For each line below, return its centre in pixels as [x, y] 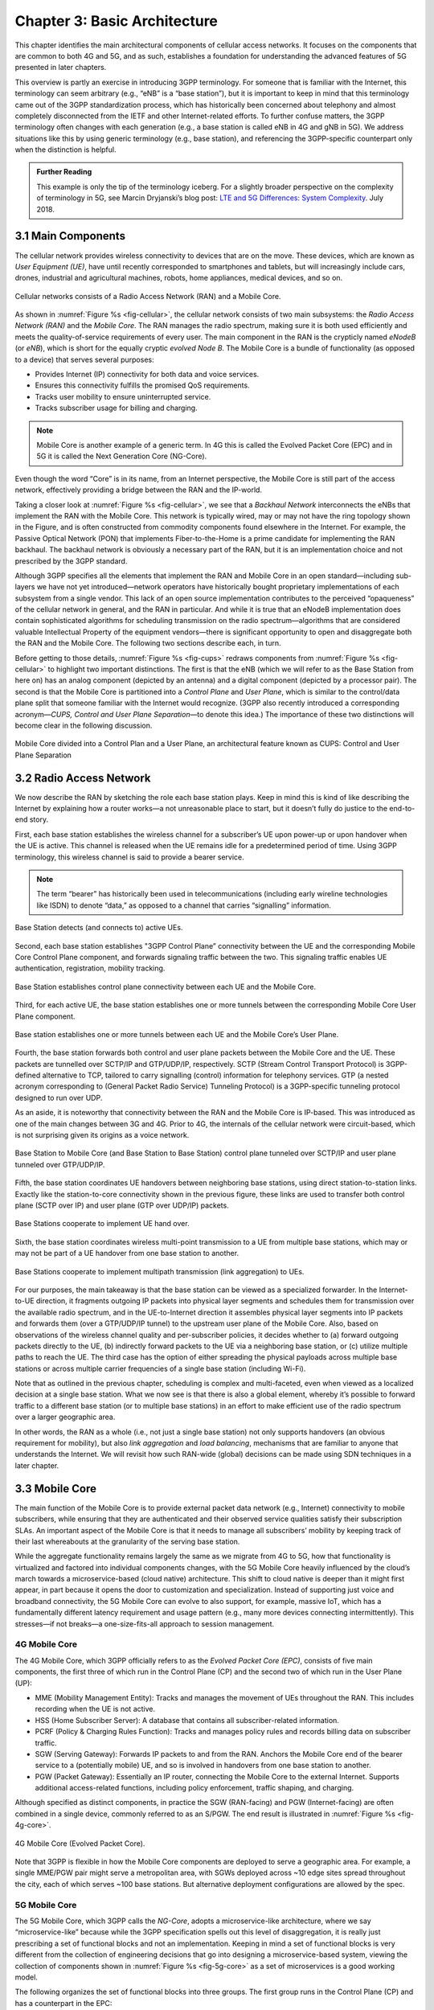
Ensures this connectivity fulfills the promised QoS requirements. [142, 385]
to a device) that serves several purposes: [84, 359]
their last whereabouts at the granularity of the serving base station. [127, 1541]
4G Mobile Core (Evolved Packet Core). [80, 1843]
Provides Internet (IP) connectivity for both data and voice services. [147, 375]
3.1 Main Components [70, 236]
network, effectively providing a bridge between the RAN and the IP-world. [139, 490]
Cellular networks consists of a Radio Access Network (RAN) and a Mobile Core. [148, 296]
